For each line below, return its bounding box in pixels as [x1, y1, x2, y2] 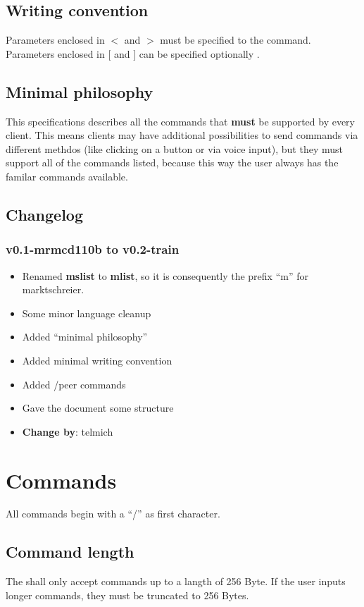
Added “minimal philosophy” [22, 329, 148, 344]
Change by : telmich [22, 424, 113, 439]
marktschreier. [22, 282, 84, 297]
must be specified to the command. [160, 32, 311, 47]
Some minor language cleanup [22, 305, 151, 320]
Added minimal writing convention [22, 352, 172, 367]
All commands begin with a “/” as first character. [6, 506, 220, 521]
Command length [6, 541, 134, 563]
